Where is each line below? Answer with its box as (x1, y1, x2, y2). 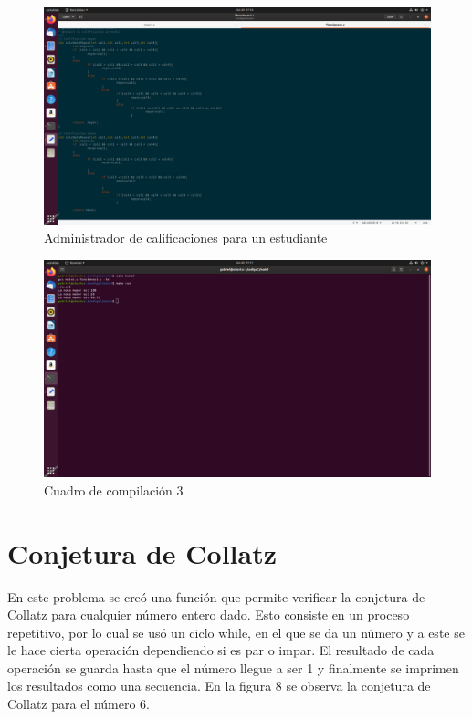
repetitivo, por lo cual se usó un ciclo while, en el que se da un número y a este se (7, 622, 465, 641)
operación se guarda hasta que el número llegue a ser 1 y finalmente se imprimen (7, 658, 459, 677)
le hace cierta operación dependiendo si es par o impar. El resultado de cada (7, 641, 435, 660)
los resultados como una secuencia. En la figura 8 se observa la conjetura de (7, 676, 431, 695)
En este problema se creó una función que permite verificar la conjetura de (7, 587, 425, 606)
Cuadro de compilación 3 (44, 480, 184, 499)
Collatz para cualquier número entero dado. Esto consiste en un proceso (7, 605, 410, 624)
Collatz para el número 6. (7, 694, 151, 714)
